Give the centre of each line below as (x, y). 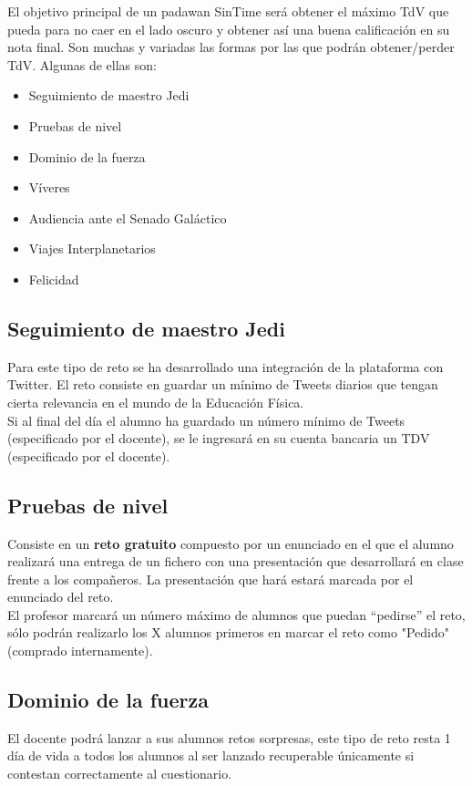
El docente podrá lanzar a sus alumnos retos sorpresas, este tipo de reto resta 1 (229, 737)
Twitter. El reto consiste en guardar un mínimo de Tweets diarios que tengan (223, 384)
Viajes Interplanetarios (92, 248)
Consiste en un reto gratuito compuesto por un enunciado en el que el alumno (231, 543)
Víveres (49, 187)
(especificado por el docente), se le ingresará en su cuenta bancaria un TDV (219, 438)
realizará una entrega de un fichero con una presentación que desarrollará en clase (236, 561)
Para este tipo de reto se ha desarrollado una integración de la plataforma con (226, 366)
